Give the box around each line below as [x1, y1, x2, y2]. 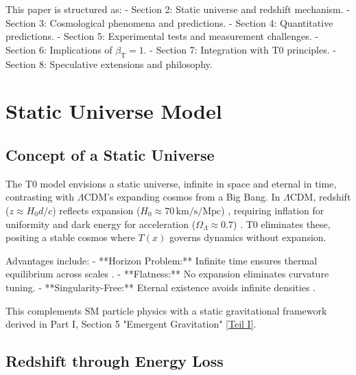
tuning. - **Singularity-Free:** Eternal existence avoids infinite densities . [5, 280, 316, 294]
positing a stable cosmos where [5, 230, 135, 245]
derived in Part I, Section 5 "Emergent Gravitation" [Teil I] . [5, 317, 257, 331]
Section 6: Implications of [5, 42, 112, 56]
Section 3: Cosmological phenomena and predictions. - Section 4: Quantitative [5, 15, 333, 30]
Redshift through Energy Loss [5, 350, 224, 372]
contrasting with [5, 190, 75, 204]
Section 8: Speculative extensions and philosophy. [5, 56, 213, 71]
